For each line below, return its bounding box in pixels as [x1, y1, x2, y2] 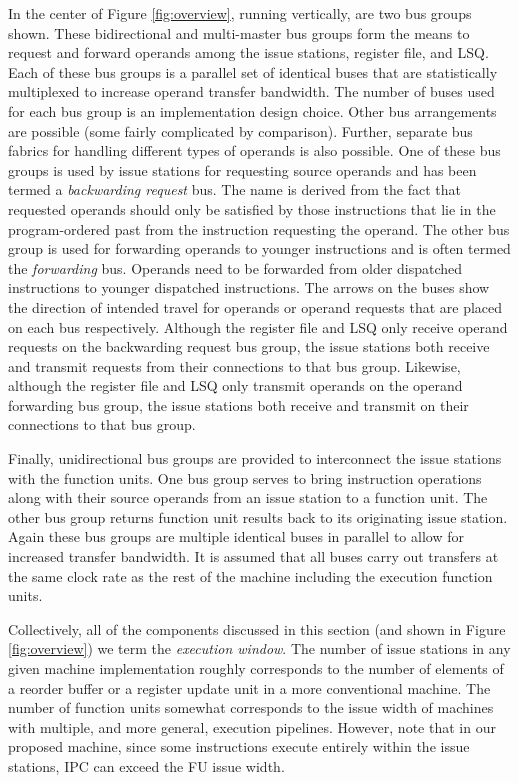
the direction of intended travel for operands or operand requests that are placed [8, 296, 503, 317]
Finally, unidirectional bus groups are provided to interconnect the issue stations [8, 448, 502, 469]
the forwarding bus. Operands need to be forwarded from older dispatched [8, 257, 463, 278]
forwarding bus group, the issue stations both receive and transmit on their [8, 394, 469, 415]
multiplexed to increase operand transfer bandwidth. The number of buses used [8, 81, 495, 102]
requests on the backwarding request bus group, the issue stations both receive [8, 336, 490, 357]
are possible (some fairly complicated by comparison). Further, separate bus [8, 120, 473, 141]
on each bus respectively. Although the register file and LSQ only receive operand [8, 316, 508, 337]
